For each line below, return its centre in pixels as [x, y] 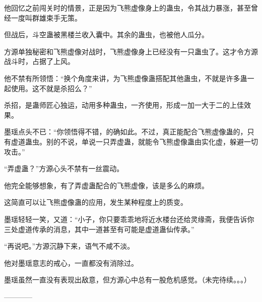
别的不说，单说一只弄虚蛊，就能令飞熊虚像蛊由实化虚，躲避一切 [152, 141]
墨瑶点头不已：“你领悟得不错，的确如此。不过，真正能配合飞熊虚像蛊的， [126, 132]
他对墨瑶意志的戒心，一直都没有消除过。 [71, 262]
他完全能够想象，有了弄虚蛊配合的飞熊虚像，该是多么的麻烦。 [106, 185]
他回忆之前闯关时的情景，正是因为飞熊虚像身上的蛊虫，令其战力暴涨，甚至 [127, 8]
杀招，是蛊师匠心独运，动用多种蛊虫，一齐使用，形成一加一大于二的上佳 [124, 105]
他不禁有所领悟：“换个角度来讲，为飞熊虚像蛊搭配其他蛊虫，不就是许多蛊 [126, 78]
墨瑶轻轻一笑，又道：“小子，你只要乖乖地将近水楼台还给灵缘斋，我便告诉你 [129, 219]
